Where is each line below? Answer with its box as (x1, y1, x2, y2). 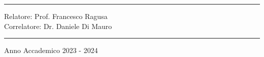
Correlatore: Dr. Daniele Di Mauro (4, 20, 112, 31)
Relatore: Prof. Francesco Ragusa (4, 11, 108, 21)
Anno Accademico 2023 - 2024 (4, 45, 98, 55)
